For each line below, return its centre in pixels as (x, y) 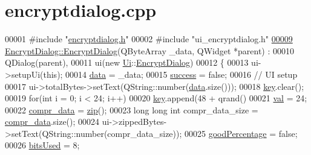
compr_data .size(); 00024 (52, 122)
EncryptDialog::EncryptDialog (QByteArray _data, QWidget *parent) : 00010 (150, 50)
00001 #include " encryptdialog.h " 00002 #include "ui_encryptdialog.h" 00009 (149, 39)
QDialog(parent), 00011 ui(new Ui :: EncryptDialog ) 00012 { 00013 (127, 62)
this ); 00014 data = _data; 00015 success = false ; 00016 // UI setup (170, 74)
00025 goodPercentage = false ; (241, 133)
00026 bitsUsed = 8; (42, 145)
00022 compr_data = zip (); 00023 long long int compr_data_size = (132, 109)
